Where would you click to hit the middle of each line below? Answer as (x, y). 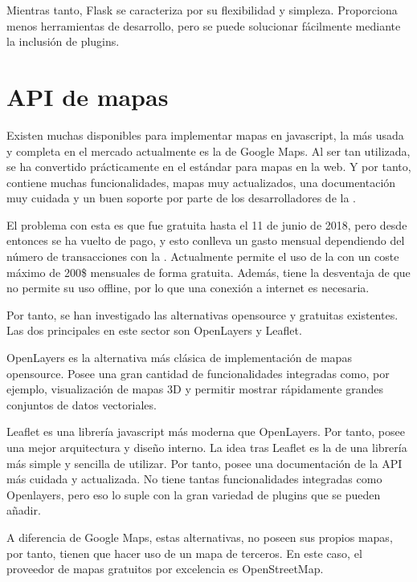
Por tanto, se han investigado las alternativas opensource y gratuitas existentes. (202, 314)
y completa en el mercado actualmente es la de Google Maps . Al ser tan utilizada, (208, 151)
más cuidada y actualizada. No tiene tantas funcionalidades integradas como (194, 479)
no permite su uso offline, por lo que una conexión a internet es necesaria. (188, 288)
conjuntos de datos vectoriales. (82, 404)
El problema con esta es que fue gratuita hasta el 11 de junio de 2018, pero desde (207, 224)
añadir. (24, 510)
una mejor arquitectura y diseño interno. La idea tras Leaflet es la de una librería (207, 447)
